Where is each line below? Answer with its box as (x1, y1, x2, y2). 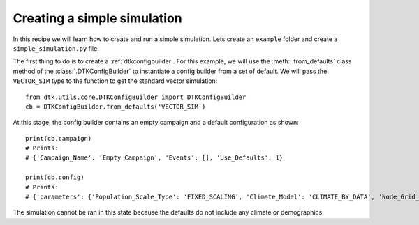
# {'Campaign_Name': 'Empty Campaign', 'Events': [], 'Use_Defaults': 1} (25, 154, 284, 162)
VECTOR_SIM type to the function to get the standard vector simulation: (13, 77, 218, 85)
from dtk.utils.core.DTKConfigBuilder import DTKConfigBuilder (25, 93, 247, 101)
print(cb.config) (25, 173, 84, 181)
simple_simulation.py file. (13, 44, 99, 52)
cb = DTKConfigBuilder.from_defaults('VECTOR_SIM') (25, 102, 206, 111)
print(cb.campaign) (25, 134, 92, 142)
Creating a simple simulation (13, 10, 183, 26)
